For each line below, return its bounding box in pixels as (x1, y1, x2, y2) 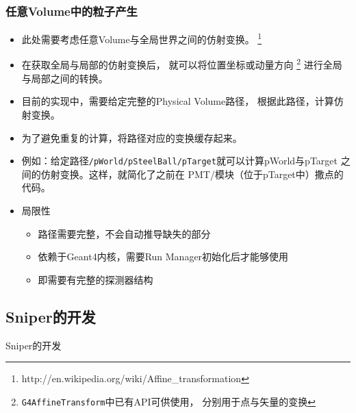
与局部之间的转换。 (21, 71, 108, 85)
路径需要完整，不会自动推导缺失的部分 (38, 226, 211, 240)
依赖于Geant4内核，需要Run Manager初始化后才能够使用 (38, 249, 289, 264)
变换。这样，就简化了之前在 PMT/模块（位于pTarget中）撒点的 (60, 166, 344, 181)
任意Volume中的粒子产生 (5, 2, 138, 19)
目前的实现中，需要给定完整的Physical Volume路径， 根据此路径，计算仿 (21, 94, 344, 108)
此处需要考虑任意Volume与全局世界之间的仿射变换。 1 (21, 30, 262, 46)
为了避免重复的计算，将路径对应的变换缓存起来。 (21, 130, 242, 145)
